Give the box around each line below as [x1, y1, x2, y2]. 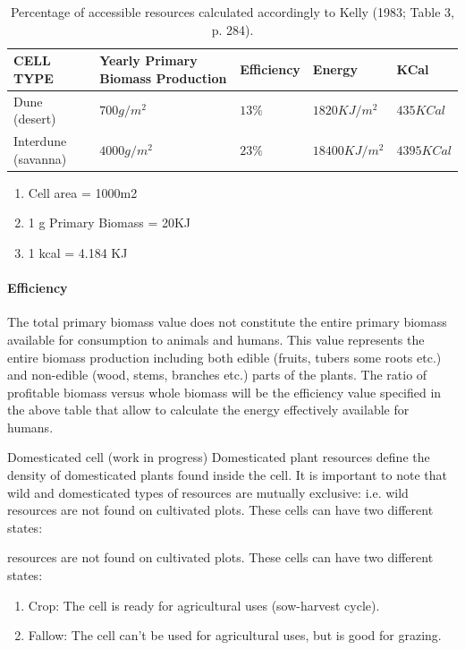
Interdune [13, 132, 67, 150]
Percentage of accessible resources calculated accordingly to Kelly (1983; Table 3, [10, 3, 455, 21]
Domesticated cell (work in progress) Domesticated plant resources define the [7, 448, 430, 466]
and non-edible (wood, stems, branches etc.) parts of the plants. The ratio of [7, 365, 427, 384]
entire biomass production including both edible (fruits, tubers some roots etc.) [7, 347, 442, 366]
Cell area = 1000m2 [28, 183, 138, 201]
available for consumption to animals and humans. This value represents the [7, 329, 425, 348]
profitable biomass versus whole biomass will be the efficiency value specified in [7, 382, 442, 401]
